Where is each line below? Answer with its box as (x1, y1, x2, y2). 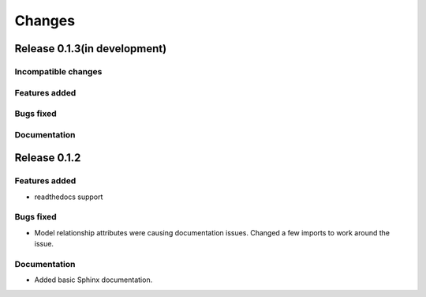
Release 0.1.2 (14, 151, 81, 165)
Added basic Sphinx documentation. (34, 275, 153, 284)
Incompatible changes (14, 66, 103, 77)
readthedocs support (34, 192, 103, 201)
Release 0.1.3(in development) (14, 42, 167, 55)
